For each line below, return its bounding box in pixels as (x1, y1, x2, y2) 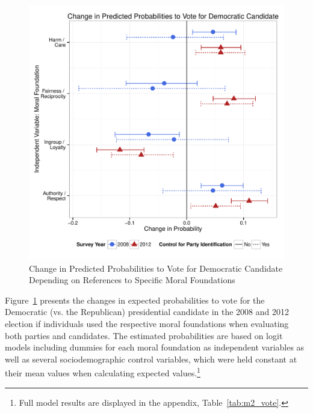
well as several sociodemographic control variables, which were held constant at (5, 352, 297, 365)
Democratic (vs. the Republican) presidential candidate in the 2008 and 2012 (5, 305, 289, 318)
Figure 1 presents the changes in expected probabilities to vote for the (5, 293, 265, 306)
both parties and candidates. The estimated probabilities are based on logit (5, 329, 283, 341)
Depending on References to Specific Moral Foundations (29, 274, 235, 286)
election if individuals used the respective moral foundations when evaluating (5, 317, 289, 329)
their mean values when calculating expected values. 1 (5, 365, 200, 379)
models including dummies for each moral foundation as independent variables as (5, 341, 305, 353)
